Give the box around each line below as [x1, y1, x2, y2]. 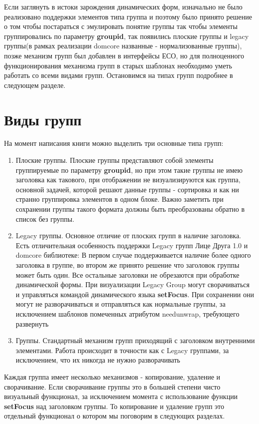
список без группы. [15, 213, 75, 224]
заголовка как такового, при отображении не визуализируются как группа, [15, 174, 241, 185]
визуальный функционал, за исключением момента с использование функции [4, 391, 238, 402]
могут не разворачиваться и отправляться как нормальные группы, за [15, 299, 226, 309]
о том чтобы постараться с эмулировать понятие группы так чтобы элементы [4, 21, 238, 31]
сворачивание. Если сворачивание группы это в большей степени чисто [4, 381, 221, 392]
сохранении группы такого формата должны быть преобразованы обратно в [15, 204, 245, 214]
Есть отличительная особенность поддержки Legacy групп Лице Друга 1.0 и [15, 240, 248, 250]
